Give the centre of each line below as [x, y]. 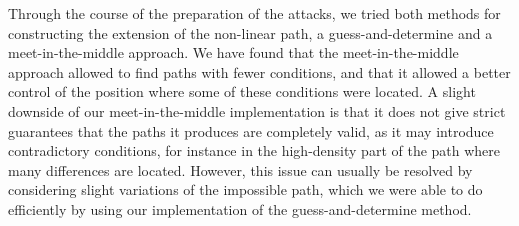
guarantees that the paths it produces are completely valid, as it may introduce [251, 130]
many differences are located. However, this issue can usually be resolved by [240, 169]
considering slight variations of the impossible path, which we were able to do [245, 189]
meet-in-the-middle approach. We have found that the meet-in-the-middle [233, 52]
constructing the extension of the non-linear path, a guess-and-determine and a [250, 32]
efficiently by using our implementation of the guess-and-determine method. [240, 208]
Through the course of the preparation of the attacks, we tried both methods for [254, 13]
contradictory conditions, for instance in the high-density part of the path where [254, 150]
